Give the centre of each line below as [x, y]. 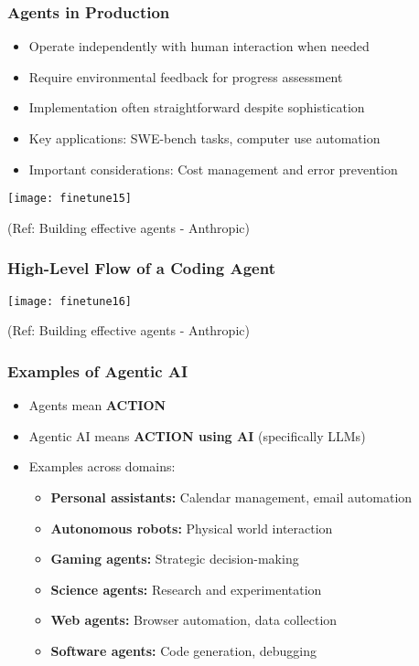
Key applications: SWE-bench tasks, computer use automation [204, 138]
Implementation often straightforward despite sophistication [197, 107]
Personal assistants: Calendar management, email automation [231, 497]
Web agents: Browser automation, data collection [194, 620]
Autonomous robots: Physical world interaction [192, 528]
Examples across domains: [102, 466]
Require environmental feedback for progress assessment [186, 76]
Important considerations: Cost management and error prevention [213, 169]
